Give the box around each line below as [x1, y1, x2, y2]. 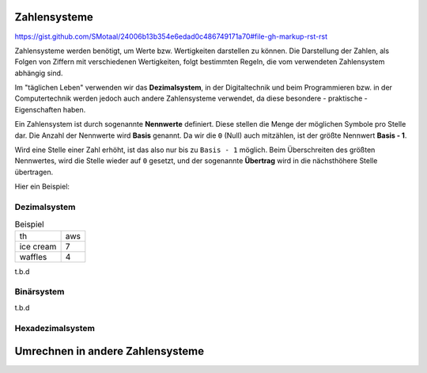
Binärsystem [14, 286, 65, 297]
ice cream [19, 241, 57, 252]
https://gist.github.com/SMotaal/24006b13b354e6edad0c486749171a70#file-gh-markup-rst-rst [14, 32, 328, 41]
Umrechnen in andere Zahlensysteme [14, 344, 205, 358]
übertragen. [14, 167, 54, 177]
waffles [19, 251, 47, 262]
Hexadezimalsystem [14, 322, 95, 333]
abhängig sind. [14, 68, 63, 78]
